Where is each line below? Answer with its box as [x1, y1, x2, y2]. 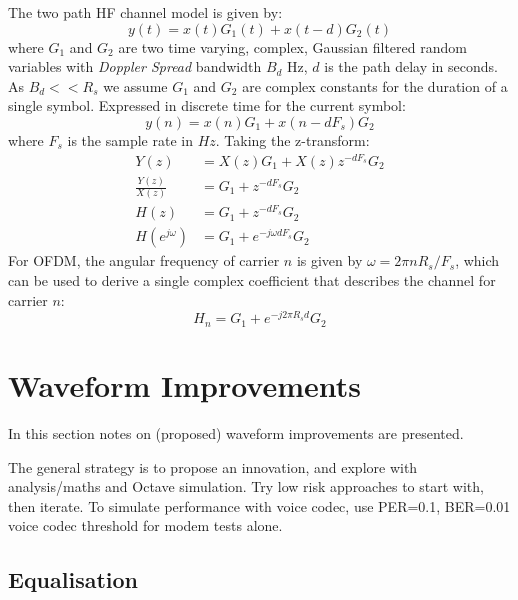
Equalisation [8, 564, 139, 595]
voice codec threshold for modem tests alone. [8, 515, 283, 536]
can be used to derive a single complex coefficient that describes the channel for [8, 270, 496, 291]
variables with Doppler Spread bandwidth [8, 56, 262, 77]
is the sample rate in [67, 129, 193, 150]
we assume [103, 75, 168, 96]
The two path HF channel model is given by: [8, 2, 283, 22]
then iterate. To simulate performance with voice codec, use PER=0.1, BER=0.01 [8, 495, 511, 516]
